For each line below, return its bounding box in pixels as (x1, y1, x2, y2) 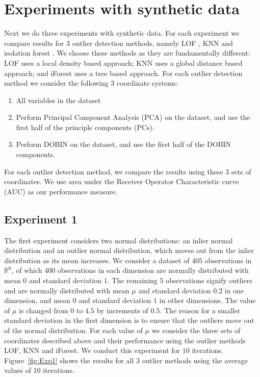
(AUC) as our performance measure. (4, 186, 118, 196)
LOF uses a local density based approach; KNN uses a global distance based (4, 57, 243, 68)
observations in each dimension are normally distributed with (57, 265, 249, 275)
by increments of (96, 305, 148, 315)
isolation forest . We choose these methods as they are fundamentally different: (4, 47, 250, 58)
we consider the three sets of (151, 324, 241, 335)
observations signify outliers (166, 275, 252, 286)
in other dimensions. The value (159, 295, 256, 306)
